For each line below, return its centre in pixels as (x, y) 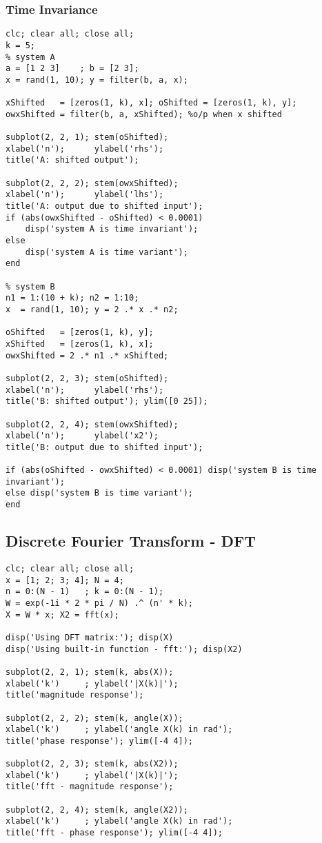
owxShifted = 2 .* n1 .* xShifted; (87, 355)
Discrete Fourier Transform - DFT (131, 541)
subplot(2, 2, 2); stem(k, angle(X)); (94, 718)
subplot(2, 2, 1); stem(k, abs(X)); (90, 672)
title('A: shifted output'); (72, 160)
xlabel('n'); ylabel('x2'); (82, 436)
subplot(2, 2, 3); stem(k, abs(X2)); (92, 764)
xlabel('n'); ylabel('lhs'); (85, 195)
